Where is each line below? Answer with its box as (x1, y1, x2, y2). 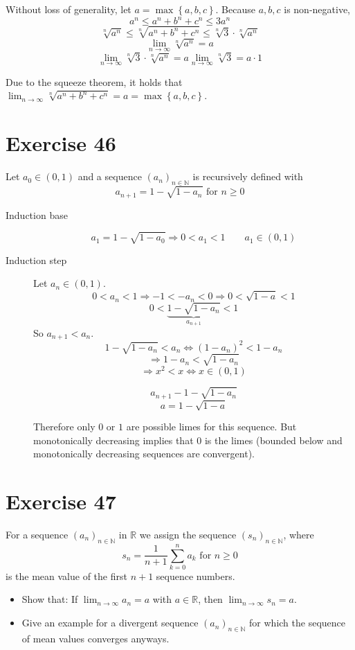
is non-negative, (284, 2, 351, 16)
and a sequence (78, 169, 142, 184)
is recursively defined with (192, 169, 303, 184)
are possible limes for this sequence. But (126, 419, 297, 434)
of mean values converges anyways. (21, 631, 170, 645)
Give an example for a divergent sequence (21, 615, 199, 630)
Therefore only (33, 419, 95, 434)
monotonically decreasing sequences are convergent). (33, 446, 255, 461)
